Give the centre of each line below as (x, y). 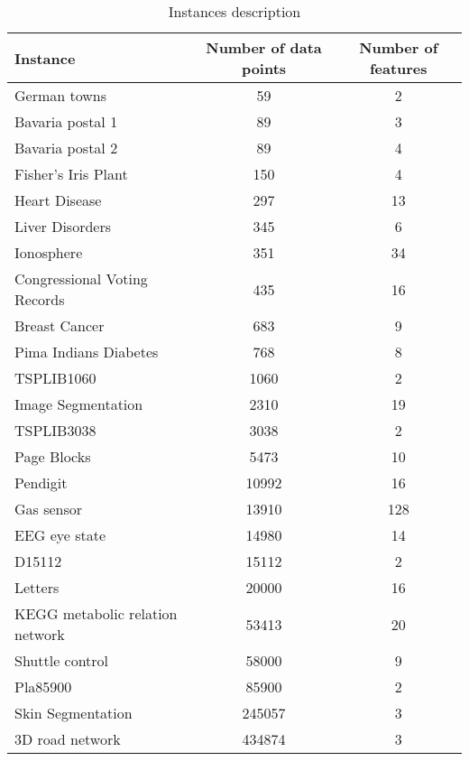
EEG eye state (60, 535)
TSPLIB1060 (55, 378)
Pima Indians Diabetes (87, 352)
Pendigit (41, 483)
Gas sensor (49, 509)
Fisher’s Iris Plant (71, 174)
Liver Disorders (63, 226)
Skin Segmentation (74, 713)
